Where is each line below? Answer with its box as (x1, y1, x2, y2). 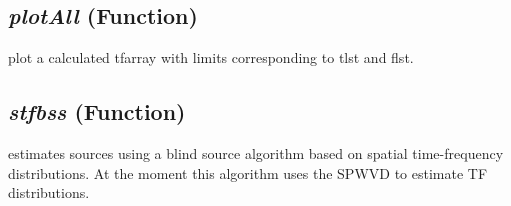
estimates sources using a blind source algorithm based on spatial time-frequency (8, 143, 504, 163)
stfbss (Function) (8, 96, 186, 127)
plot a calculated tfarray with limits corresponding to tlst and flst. (8, 47, 414, 68)
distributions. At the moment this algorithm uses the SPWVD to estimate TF (8, 162, 488, 183)
